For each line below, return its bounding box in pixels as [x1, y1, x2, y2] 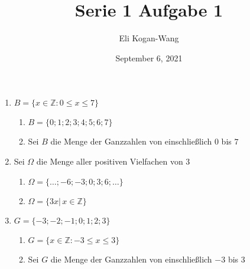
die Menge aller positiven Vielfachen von [36, 155, 183, 167]
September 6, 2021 [115, 51, 183, 64]
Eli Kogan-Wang [119, 32, 179, 44]
